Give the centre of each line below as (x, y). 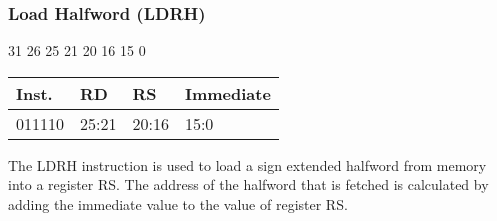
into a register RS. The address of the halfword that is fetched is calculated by (248, 184)
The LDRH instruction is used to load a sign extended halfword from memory (247, 164)
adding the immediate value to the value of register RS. (178, 204)
